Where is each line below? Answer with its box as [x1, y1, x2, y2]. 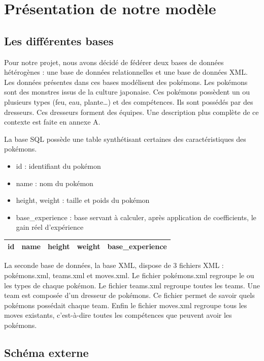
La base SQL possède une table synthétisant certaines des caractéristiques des [4, 133, 246, 144]
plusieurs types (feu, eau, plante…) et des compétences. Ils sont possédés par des [4, 96, 253, 107]
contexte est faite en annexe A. [4, 116, 101, 127]
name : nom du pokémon [16, 177, 93, 188]
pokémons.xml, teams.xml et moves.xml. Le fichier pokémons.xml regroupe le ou [4, 270, 254, 281]
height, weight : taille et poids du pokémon [16, 195, 150, 205]
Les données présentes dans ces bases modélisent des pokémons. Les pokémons [4, 76, 248, 87]
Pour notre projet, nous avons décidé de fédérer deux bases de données [4, 56, 224, 67]
